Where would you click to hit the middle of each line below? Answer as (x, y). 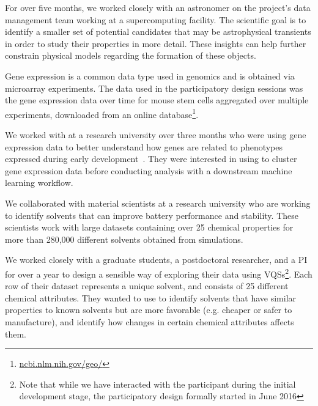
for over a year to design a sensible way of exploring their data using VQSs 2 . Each (159, 273)
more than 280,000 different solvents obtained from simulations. (124, 239)
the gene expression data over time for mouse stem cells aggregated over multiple (157, 100)
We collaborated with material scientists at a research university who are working (158, 203)
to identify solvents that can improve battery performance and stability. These (152, 215)
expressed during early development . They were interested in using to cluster (151, 159)
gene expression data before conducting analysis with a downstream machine (149, 170)
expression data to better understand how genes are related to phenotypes (144, 146)
